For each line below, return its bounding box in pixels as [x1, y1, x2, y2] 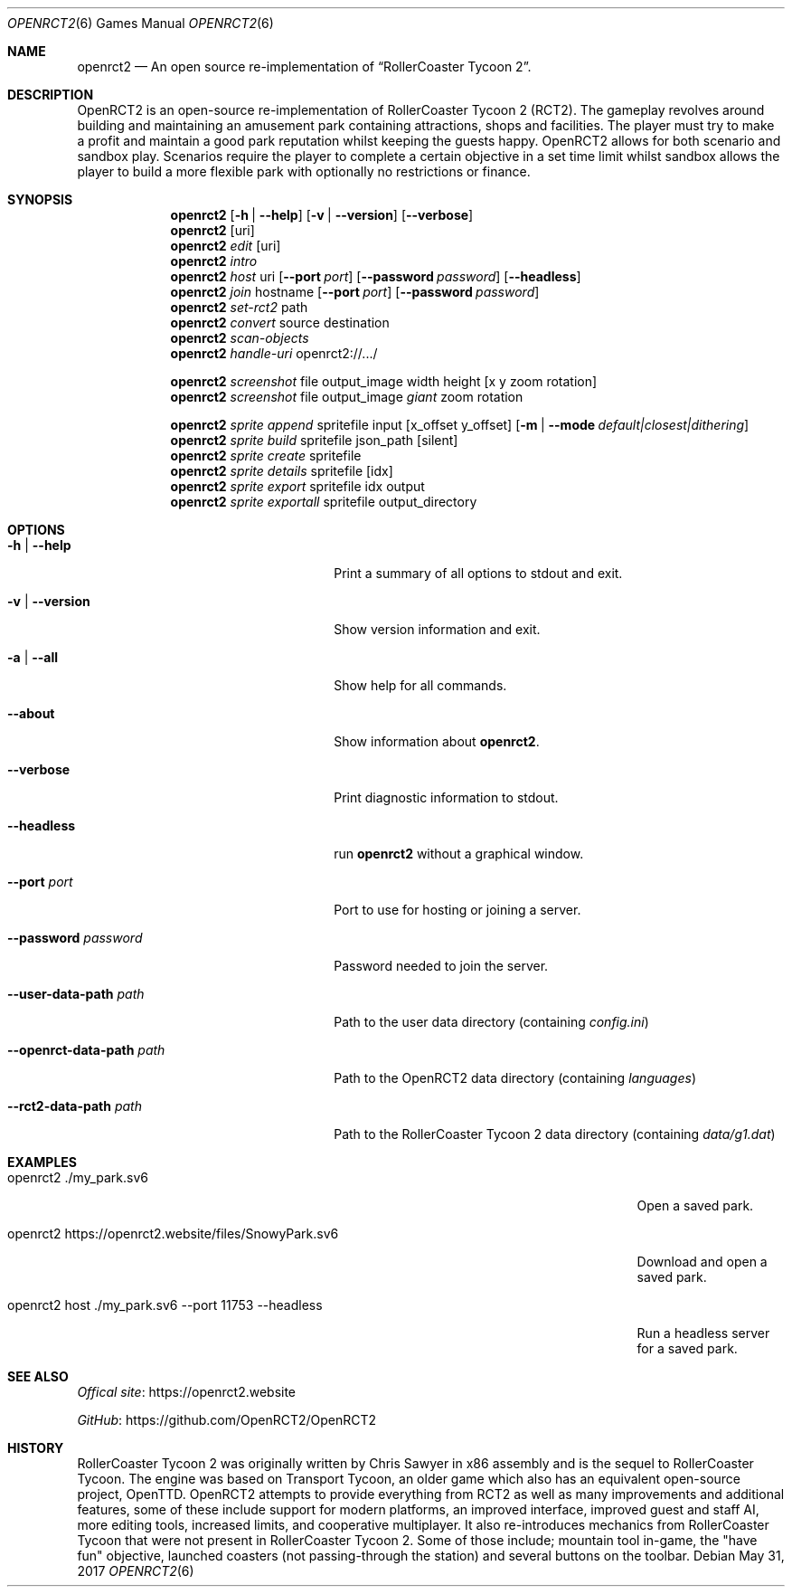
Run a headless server [636, 1325, 770, 1341]
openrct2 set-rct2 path [170, 299, 308, 315]
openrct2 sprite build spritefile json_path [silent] [170, 432, 458, 448]
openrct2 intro [170, 253, 258, 269]
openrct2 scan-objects [170, 330, 309, 346]
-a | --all [7, 650, 59, 665]
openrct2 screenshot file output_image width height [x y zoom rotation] [170, 374, 598, 389]
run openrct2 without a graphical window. [334, 846, 584, 861]
